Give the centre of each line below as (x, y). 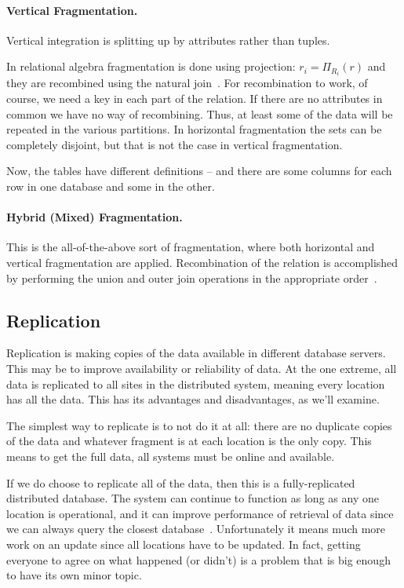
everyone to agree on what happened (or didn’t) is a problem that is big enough (198, 559)
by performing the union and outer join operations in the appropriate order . (192, 278)
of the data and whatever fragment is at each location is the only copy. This (189, 441)
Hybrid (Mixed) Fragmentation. (95, 217)
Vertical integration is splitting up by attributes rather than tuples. (168, 40)
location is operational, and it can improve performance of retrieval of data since (200, 513)
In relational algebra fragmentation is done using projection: (151, 66)
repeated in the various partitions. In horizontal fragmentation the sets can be (194, 129)
